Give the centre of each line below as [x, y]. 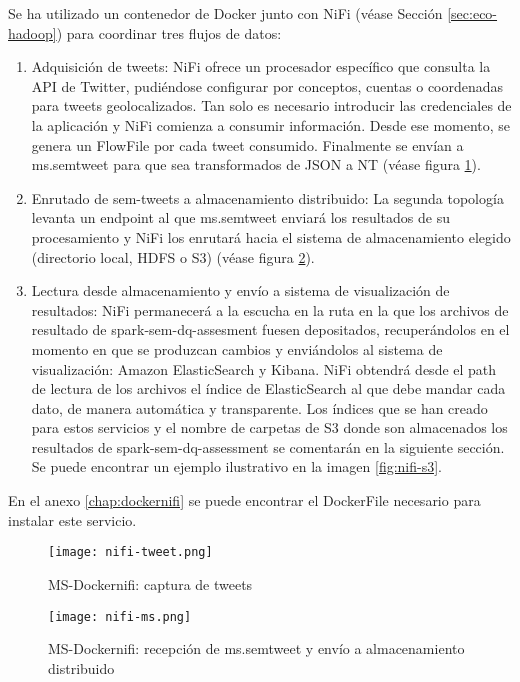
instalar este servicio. [72, 519]
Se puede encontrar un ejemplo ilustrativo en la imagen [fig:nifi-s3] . [237, 466]
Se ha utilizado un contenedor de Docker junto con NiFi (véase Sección [225, 13]
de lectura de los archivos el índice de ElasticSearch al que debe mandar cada [268, 388]
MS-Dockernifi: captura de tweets [150, 583]
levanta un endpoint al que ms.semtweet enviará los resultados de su [240, 217]
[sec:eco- [472, 13]
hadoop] [32, 32]
